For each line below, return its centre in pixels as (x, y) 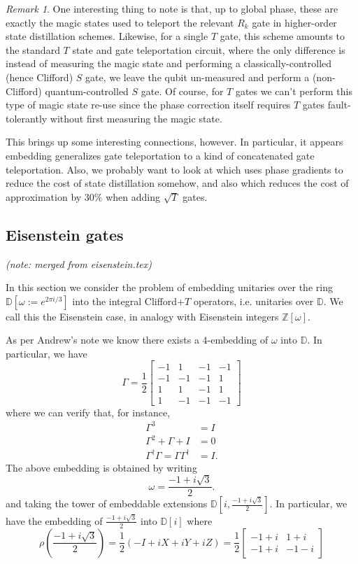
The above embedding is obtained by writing (101, 467)
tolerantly (27, 118)
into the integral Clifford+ (129, 301)
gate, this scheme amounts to (282, 36)
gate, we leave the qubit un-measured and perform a (198, 77)
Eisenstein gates (65, 234)
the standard (33, 49)
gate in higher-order (294, 22)
